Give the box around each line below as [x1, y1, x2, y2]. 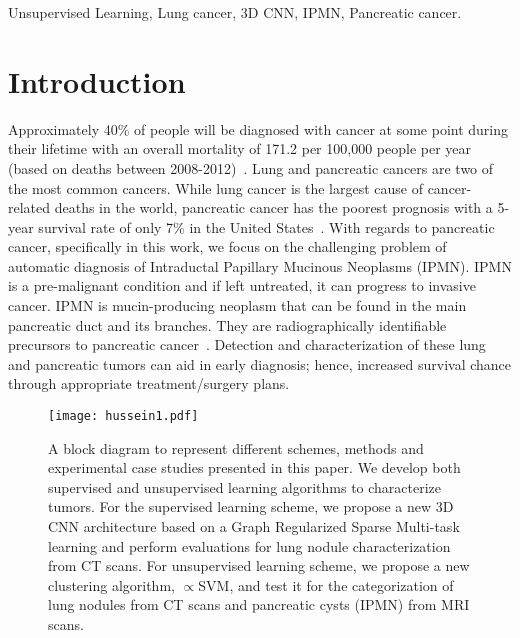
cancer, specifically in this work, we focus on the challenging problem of [8, 236, 447, 257]
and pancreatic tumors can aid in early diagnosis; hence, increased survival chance [8, 353, 512, 374]
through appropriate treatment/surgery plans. [8, 373, 290, 394]
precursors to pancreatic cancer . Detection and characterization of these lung [8, 334, 486, 355]
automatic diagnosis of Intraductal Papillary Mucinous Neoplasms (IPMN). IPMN [8, 255, 512, 276]
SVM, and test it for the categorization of [198, 574, 454, 595]
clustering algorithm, [48, 574, 175, 595]
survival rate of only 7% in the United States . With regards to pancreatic [38, 216, 495, 237]
